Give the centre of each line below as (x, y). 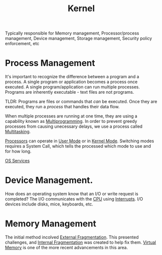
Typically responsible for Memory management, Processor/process (72, 33)
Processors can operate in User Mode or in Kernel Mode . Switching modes (80, 141)
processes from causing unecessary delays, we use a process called (74, 126)
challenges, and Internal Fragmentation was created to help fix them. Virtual (81, 242)
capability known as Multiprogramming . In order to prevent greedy (71, 121)
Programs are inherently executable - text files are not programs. (70, 92)
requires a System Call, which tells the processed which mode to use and (78, 146)
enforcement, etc (22, 44)
